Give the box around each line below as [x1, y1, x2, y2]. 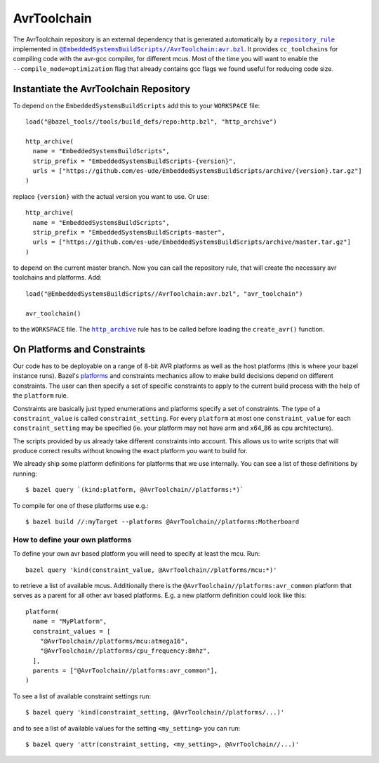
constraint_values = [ [32, 627, 111, 635]
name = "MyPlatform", [32, 618, 107, 625]
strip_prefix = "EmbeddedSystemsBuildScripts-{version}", [32, 157, 237, 165]
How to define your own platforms [13, 535, 132, 544]
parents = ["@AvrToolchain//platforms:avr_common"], [32, 667, 218, 674]
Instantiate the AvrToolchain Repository [13, 83, 191, 95]
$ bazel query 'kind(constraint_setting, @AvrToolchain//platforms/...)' [25, 708, 285, 717]
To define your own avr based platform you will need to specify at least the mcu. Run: [13, 549, 260, 558]
